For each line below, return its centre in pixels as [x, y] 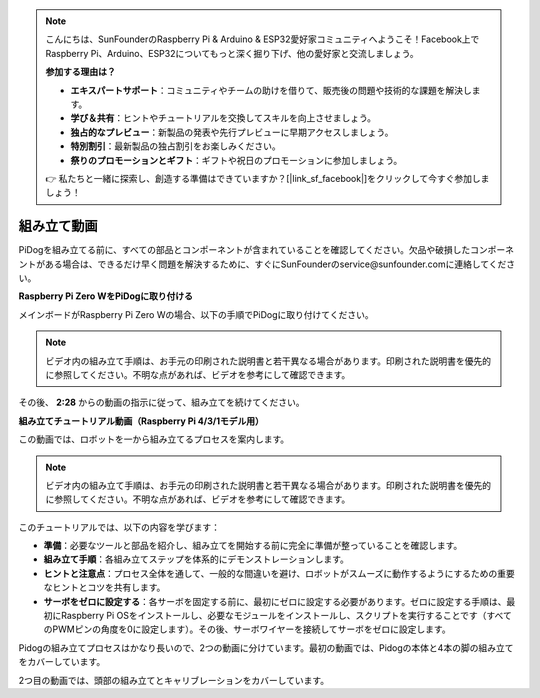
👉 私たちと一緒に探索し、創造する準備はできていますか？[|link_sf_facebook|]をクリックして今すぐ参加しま [267, 178]
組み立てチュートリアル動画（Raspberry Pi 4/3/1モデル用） [141, 421]
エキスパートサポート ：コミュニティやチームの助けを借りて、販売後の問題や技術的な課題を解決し [271, 90]
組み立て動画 [58, 226]
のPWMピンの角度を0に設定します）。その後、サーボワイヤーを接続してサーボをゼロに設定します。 [247, 629]
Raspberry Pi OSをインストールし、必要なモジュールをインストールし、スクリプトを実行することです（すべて [286, 616]
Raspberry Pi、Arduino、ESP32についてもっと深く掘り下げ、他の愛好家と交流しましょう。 [232, 53]
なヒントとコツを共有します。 [104, 587]
